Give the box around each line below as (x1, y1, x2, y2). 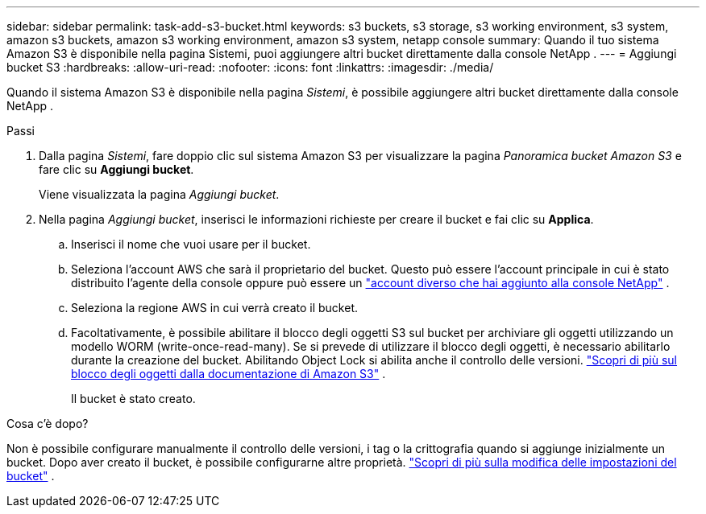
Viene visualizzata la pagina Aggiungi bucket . (39, 187, 280, 201)
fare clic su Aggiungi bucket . (39, 162, 194, 176)
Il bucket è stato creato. (71, 392, 196, 405)
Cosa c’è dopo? (6, 417, 89, 430)
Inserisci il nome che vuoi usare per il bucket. (71, 237, 311, 251)
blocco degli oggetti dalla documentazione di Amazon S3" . (71, 367, 386, 380)
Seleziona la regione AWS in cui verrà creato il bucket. (71, 301, 358, 315)
